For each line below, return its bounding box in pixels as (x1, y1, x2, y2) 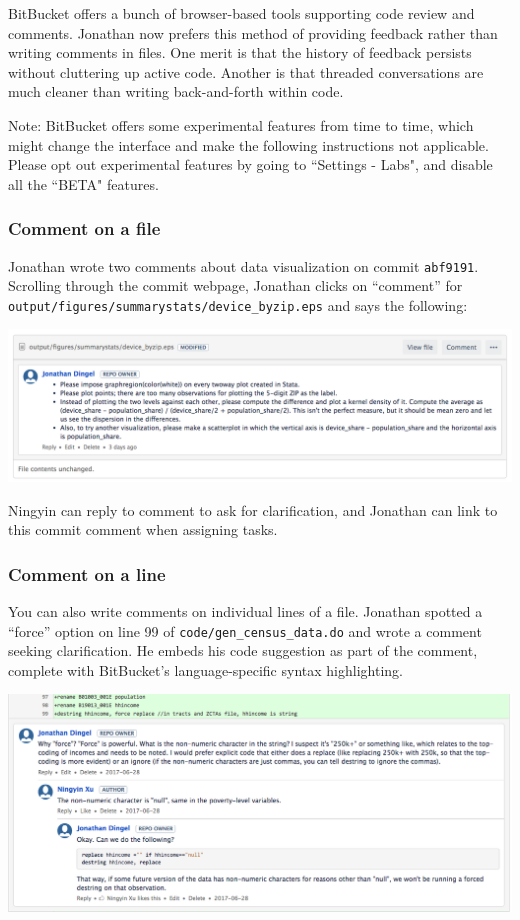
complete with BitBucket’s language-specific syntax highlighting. (8, 659, 403, 680)
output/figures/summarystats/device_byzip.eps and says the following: (8, 294, 468, 315)
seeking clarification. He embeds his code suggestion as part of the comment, (8, 640, 478, 661)
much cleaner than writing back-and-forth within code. (8, 81, 344, 102)
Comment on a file (8, 216, 161, 241)
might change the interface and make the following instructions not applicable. (8, 134, 489, 155)
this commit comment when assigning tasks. (8, 519, 278, 540)
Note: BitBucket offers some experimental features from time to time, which (8, 114, 474, 135)
